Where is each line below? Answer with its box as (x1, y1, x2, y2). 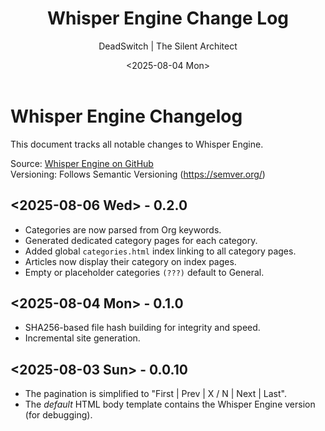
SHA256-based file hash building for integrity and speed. (24, 322, 261, 334)
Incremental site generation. (24, 332, 141, 344)
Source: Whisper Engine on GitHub (10, 157, 154, 169)
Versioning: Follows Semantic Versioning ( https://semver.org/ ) (10, 168, 266, 180)
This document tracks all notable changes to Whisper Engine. (10, 138, 264, 150)
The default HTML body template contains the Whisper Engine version (24, 398, 316, 411)
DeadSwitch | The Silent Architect (98, 40, 238, 52)
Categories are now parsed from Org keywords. (24, 223, 222, 236)
